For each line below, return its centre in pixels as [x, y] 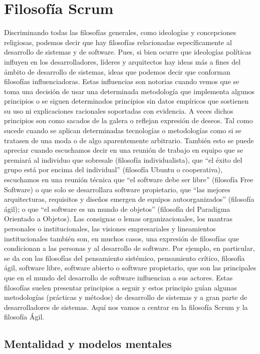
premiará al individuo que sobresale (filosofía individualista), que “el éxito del [123, 159]
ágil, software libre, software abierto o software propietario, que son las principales [130, 268]
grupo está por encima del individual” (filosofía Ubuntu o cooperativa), [113, 169]
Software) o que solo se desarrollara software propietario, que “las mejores [117, 189]
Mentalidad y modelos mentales [88, 344]
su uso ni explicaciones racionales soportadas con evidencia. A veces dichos [119, 110]
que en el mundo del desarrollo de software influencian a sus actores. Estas [118, 277]
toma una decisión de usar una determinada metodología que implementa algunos [129, 91]
